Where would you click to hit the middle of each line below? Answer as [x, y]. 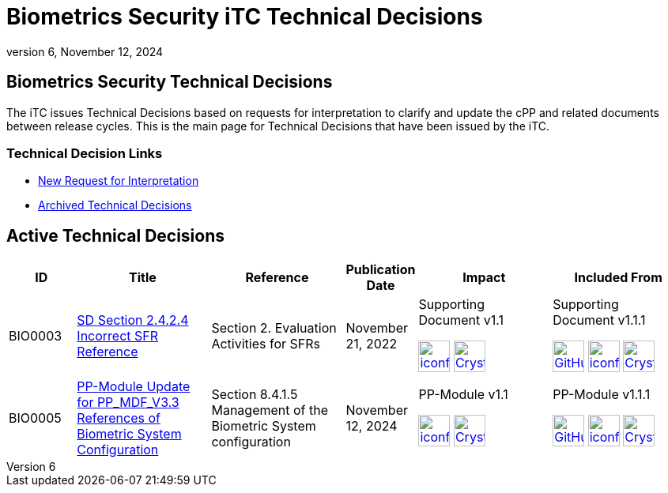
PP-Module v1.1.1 [602, 395]
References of [119, 418]
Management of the [270, 410]
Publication [381, 270]
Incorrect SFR [118, 336]
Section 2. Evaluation [274, 328]
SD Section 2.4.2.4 [133, 320]
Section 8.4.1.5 [255, 395]
